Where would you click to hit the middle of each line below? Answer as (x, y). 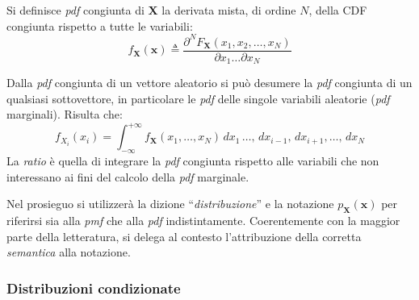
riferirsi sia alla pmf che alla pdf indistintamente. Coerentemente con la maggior (203, 221)
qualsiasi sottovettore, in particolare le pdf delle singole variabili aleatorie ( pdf (198, 98)
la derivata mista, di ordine (229, 10)
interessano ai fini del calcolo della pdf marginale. (128, 176)
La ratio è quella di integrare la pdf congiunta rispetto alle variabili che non (193, 161)
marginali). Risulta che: (65, 114)
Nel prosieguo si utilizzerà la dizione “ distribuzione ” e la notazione (170, 204)
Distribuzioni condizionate (94, 287)
